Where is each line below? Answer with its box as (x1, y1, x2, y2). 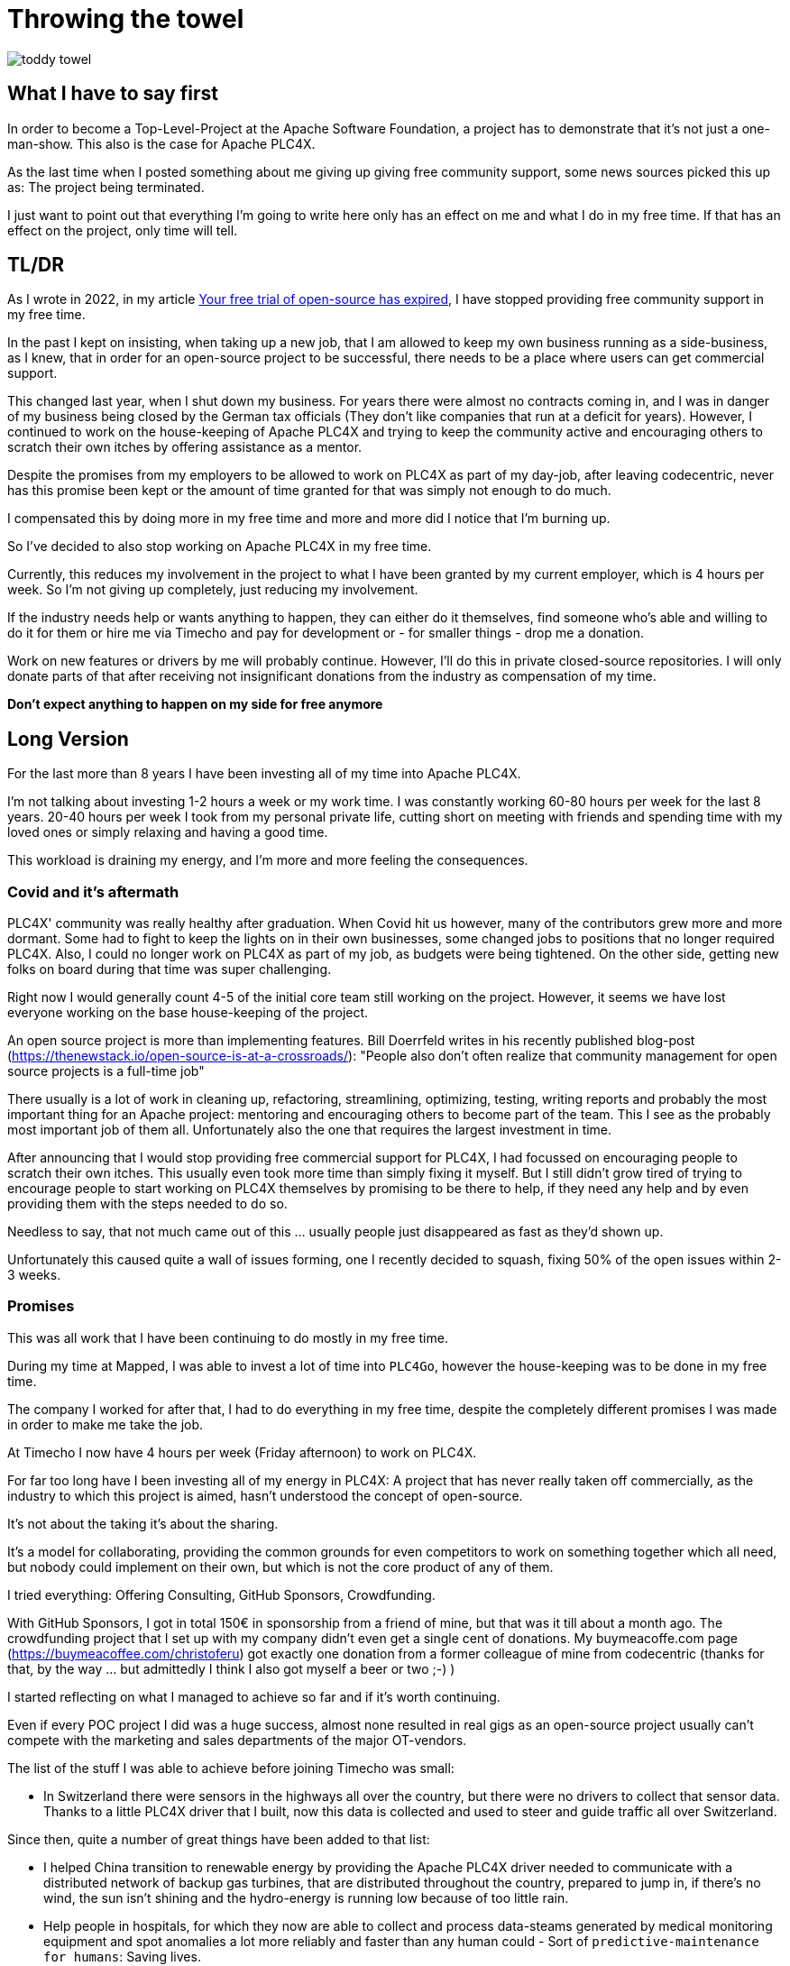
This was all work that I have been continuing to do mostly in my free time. (7, 1329, 448, 1346)
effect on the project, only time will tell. (7, 222, 238, 238)
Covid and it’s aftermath (7, 882, 179, 901)
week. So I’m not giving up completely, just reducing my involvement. (7, 582, 418, 598)
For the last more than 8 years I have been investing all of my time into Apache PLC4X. (7, 766, 521, 782)
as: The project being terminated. (7, 179, 205, 195)
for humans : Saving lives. (43, 1948, 201, 1964)
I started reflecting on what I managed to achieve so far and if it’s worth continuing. (7, 1688, 501, 1704)
